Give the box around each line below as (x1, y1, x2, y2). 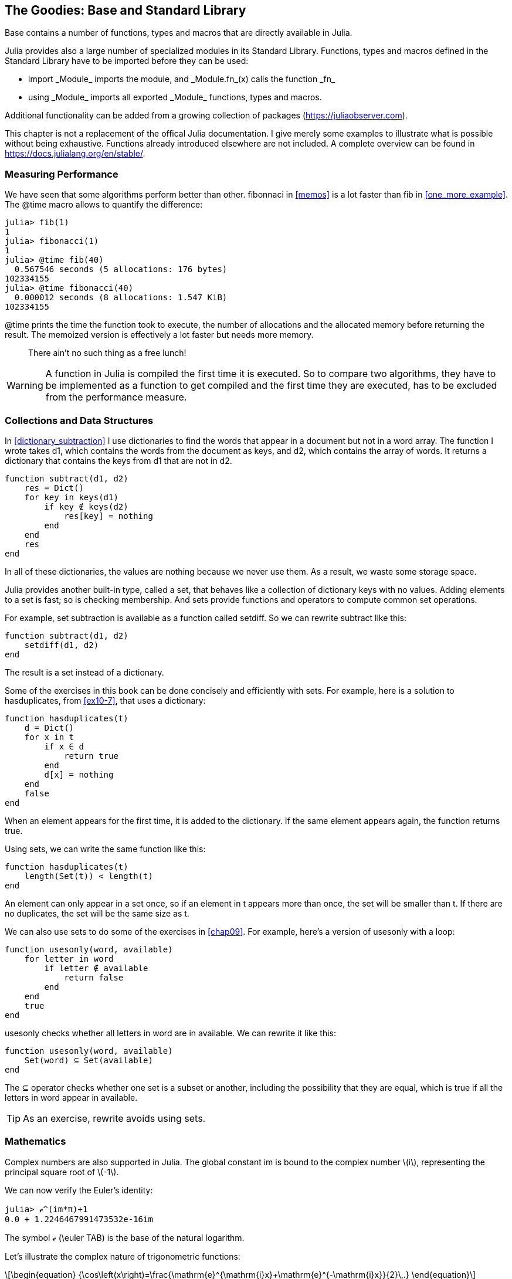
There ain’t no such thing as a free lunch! (28, 348, 187, 358)
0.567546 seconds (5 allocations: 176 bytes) (14, 264, 228, 274)
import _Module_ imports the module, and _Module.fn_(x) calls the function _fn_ (28, 74, 335, 84)
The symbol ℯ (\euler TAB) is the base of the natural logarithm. (5, 1232, 245, 1243)
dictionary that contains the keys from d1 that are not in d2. (5, 455, 232, 466)
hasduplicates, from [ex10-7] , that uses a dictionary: (5, 695, 206, 705)
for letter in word (24, 954, 114, 964)
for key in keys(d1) (24, 492, 118, 502)
